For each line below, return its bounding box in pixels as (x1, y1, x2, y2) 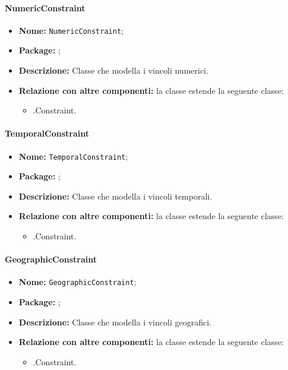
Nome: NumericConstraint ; (18, 24, 124, 36)
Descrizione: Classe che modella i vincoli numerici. (18, 64, 208, 77)
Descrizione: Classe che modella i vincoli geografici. (18, 315, 211, 328)
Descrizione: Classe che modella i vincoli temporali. (18, 189, 213, 202)
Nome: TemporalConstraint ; (18, 150, 128, 162)
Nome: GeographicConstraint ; (18, 276, 137, 288)
